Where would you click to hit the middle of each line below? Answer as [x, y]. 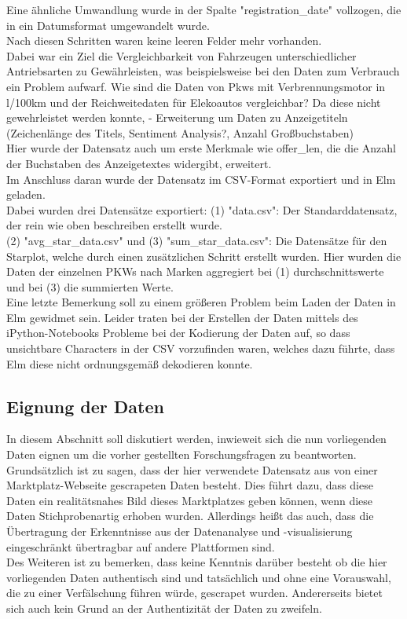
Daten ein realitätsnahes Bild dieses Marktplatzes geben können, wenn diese [190, 500]
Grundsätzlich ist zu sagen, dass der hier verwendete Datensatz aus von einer [192, 469]
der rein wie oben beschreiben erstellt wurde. [114, 225]
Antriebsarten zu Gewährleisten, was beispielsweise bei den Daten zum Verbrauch [203, 71]
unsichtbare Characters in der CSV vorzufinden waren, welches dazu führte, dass [201, 348]
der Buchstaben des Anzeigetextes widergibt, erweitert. [139, 163]
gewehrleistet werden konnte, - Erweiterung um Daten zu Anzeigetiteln [177, 117]
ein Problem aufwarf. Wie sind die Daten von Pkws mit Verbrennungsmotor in [196, 86]
